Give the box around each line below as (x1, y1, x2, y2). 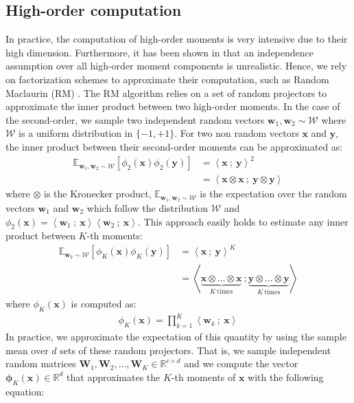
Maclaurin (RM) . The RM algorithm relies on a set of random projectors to (5, 85, 327, 100)
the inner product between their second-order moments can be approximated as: (5, 139, 343, 153)
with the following (248, 369, 324, 384)
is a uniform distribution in (19, 126, 133, 140)
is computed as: (71, 296, 137, 310)
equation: (5, 384, 45, 398)
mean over (5, 342, 49, 357)
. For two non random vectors (174, 126, 299, 140)
